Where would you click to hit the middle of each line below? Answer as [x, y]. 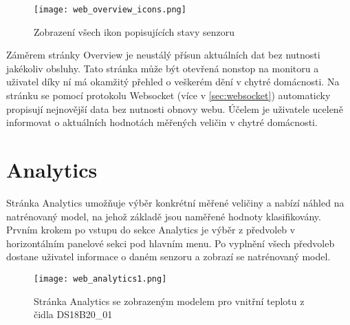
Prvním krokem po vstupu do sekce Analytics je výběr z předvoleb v [151, 230]
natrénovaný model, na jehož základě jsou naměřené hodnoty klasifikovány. [164, 216]
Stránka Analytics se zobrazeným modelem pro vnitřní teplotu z [169, 301]
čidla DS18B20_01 [73, 314]
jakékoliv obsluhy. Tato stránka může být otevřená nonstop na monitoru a [163, 68]
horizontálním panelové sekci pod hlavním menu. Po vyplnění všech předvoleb [171, 243]
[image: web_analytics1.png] [100, 279]
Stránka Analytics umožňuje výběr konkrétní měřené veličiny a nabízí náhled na [175, 202]
